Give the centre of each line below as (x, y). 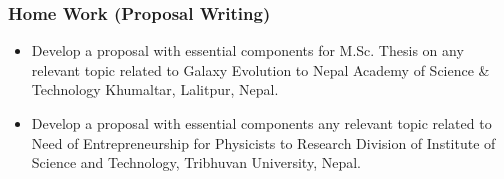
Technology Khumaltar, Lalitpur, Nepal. (155, 89)
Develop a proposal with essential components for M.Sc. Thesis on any (247, 50)
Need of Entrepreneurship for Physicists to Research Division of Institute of (263, 142)
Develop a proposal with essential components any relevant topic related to (261, 123)
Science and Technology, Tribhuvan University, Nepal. (196, 162)
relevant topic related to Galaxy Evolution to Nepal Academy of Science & (260, 69)
